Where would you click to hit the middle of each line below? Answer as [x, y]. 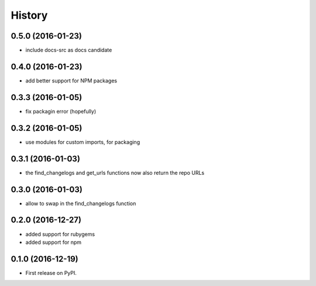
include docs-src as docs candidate [69, 50]
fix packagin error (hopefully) [61, 111]
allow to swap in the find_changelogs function [81, 203]
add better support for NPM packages [71, 80]
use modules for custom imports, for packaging [83, 142]
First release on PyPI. [51, 273]
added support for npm [54, 242]
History [29, 15]
